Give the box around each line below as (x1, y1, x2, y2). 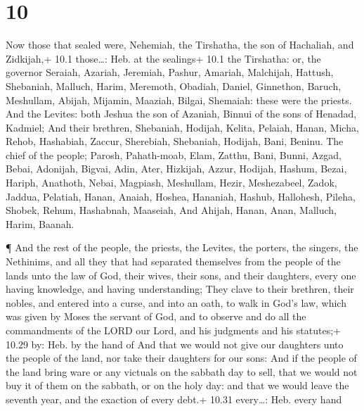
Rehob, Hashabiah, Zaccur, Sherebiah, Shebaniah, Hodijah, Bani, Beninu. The (6, 134, 344, 148)
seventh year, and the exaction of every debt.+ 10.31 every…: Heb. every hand (6, 391, 342, 406)
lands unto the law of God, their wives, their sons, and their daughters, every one (6, 267, 356, 282)
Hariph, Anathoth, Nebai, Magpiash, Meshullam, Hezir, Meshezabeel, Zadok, (6, 175, 337, 190)
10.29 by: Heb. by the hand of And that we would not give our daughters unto (6, 336, 344, 351)
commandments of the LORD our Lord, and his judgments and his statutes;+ (6, 323, 341, 337)
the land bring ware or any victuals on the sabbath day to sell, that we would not (6, 364, 358, 379)
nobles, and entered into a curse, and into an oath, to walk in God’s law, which (6, 295, 346, 310)
